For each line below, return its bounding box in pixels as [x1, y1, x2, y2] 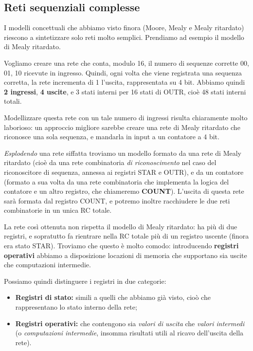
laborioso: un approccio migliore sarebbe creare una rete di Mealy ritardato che [4, 122, 240, 132]
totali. [4, 96, 22, 106]
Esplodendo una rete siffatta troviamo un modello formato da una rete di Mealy [4, 148, 242, 158]
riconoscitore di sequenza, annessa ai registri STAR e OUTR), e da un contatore [4, 166, 244, 177]
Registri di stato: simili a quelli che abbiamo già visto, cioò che [15, 292, 211, 302]
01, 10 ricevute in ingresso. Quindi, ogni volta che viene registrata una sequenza [4, 67, 242, 77]
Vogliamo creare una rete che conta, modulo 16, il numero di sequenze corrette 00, [4, 57, 249, 68]
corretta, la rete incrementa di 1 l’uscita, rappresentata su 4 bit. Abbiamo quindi [4, 77, 245, 87]
